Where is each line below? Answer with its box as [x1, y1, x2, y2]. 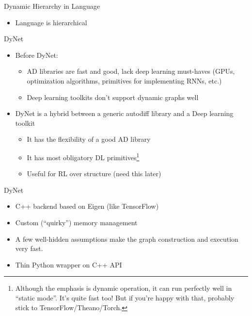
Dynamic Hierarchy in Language [4, 1, 100, 11]
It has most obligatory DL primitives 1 [27, 150, 140, 162]
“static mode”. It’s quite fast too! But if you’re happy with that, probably [15, 292, 235, 302]
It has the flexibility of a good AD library [27, 134, 151, 144]
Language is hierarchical [15, 17, 87, 27]
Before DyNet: [15, 50, 58, 60]
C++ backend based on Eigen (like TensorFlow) [15, 201, 159, 211]
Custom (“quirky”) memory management [15, 217, 138, 227]
